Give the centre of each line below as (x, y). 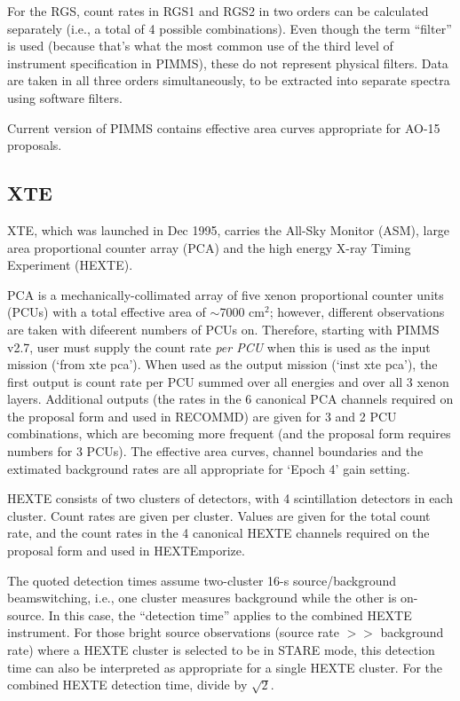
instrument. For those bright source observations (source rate (173, 632)
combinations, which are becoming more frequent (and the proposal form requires (229, 433)
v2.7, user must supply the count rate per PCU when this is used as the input (219, 347)
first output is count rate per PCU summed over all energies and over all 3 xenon (228, 381)
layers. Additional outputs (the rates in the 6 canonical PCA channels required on (230, 399)
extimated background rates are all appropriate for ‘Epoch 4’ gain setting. (209, 468)
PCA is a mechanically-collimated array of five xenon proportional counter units (226, 294)
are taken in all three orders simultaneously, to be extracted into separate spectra (229, 80)
